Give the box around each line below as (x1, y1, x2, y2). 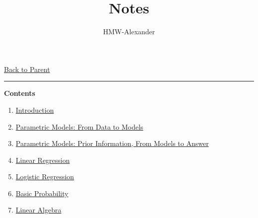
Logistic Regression (15, 171, 74, 182)
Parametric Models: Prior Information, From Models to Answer (15, 138, 209, 148)
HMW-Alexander (103, 26, 155, 37)
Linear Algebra (15, 205, 62, 215)
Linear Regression (15, 154, 70, 165)
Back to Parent (4, 64, 50, 74)
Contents (4, 88, 35, 98)
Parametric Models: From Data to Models (15, 121, 143, 132)
